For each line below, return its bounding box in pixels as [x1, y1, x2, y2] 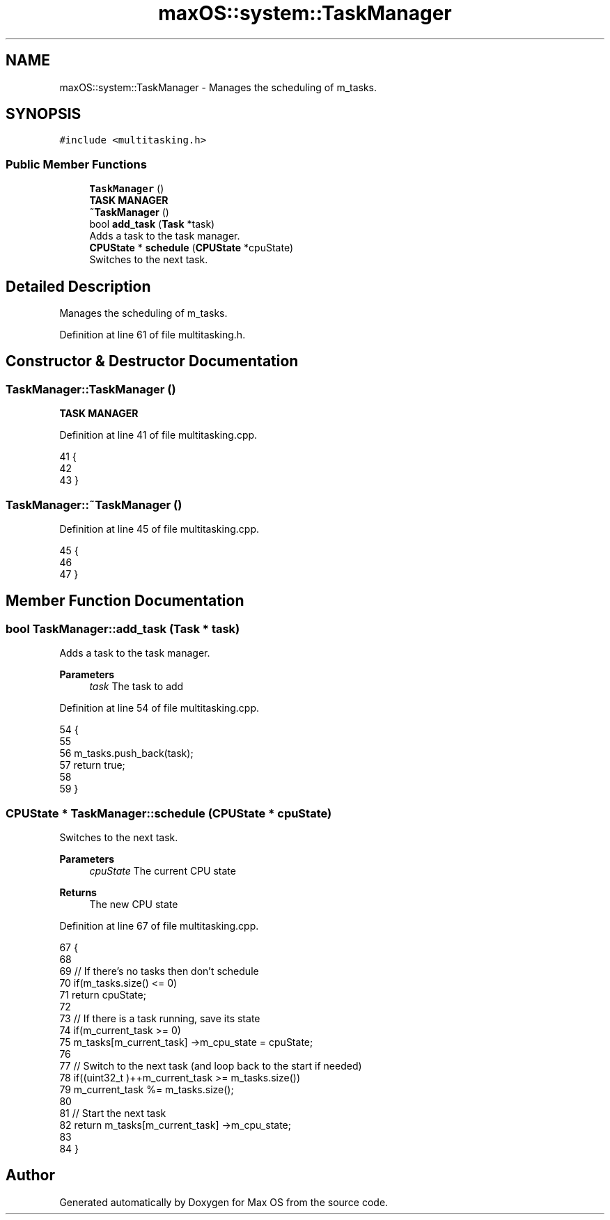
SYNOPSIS [6, 105, 81, 123]
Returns [59, 886, 97, 898]
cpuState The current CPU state [89, 864, 236, 877]
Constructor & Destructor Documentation [6, 352, 299, 370]
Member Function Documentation [6, 592, 244, 610]
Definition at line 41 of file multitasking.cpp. [59, 429, 258, 441]
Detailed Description [6, 277, 151, 295]
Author [6, 1166, 55, 1184]
